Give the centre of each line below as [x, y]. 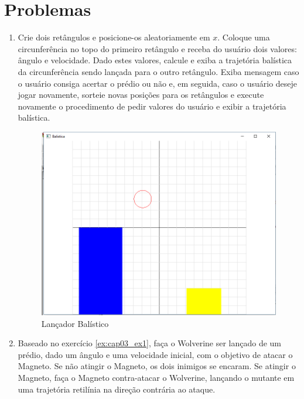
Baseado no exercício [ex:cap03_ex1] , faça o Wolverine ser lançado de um [150, 343]
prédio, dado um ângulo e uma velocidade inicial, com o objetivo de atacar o [155, 354]
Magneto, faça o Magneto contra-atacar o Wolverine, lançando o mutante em [156, 378]
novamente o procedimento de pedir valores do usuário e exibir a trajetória [152, 106]
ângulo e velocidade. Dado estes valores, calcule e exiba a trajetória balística [155, 60]
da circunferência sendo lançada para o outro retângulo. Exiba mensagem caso [158, 71]
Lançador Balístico [75, 323]
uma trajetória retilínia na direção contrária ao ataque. [117, 389]
